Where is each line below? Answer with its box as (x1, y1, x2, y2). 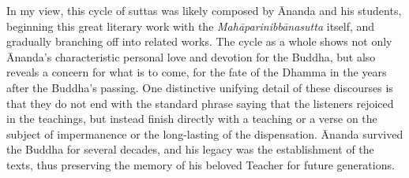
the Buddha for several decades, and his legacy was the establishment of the (6, 141, 374, 158)
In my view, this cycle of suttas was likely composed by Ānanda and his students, (6, 2, 402, 18)
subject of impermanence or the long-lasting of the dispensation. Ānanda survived (6, 125, 403, 142)
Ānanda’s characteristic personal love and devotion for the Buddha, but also (6, 48, 376, 65)
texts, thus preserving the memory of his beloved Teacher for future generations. (6, 156, 395, 172)
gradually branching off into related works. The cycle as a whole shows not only (6, 33, 392, 50)
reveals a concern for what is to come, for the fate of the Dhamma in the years (6, 64, 387, 80)
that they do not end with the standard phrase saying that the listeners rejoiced (6, 95, 394, 111)
